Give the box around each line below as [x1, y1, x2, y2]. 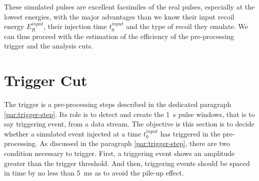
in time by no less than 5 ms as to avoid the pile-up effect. [4, 167, 184, 178]
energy [4, 21, 24, 31]
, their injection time [43, 21, 107, 31]
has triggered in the [160, 128, 220, 138]
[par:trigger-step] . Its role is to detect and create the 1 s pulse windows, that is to [4, 108, 255, 119]
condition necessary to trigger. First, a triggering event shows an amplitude [4, 148, 235, 158]
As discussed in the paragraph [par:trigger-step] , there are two [39, 138, 230, 148]
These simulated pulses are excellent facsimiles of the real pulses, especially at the [4, 1, 255, 11]
